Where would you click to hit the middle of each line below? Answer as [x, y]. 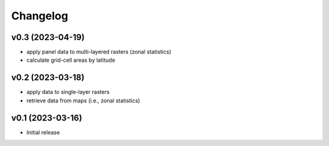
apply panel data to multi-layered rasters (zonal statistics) [99, 52]
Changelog [40, 16]
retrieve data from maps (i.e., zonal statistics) [83, 101]
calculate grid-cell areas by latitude [71, 60]
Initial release [43, 132]
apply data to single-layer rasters [68, 92]
